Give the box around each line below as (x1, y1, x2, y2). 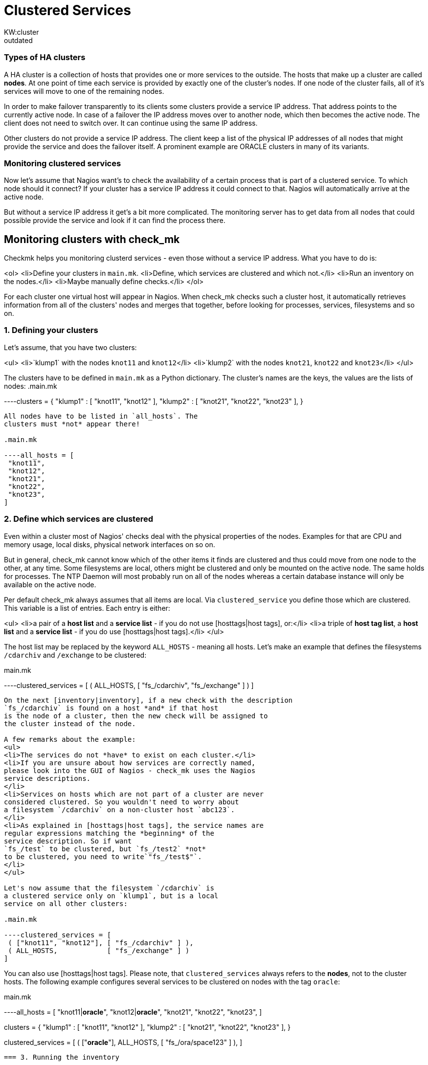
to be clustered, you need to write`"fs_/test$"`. (4, 852, 202, 861)
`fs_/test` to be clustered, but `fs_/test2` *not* (4, 844, 206, 853)
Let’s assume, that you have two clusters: (4, 343, 137, 352)
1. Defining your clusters (4, 325, 98, 335)
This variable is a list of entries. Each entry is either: (4, 603, 170, 612)
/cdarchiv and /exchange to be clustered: (4, 650, 147, 659)
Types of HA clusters (4, 52, 86, 63)
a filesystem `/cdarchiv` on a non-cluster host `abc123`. (4, 805, 235, 814)
